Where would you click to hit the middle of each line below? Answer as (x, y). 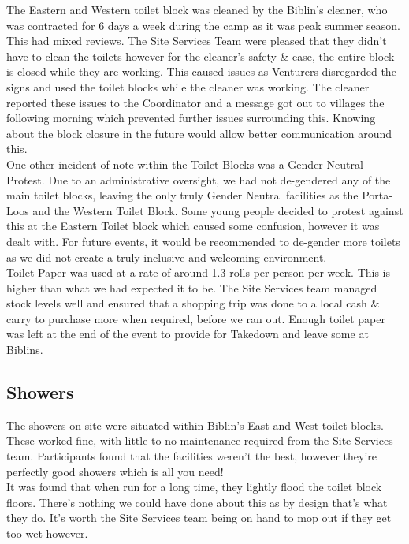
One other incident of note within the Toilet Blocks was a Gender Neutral (185, 164)
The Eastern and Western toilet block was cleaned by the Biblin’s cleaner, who (197, 9)
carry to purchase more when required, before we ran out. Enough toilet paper (196, 318)
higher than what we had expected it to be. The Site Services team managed (192, 287)
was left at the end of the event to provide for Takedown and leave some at (188, 334)
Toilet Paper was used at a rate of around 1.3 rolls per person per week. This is (199, 272)
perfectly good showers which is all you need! (115, 471)
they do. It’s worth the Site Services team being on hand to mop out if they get (199, 518)
